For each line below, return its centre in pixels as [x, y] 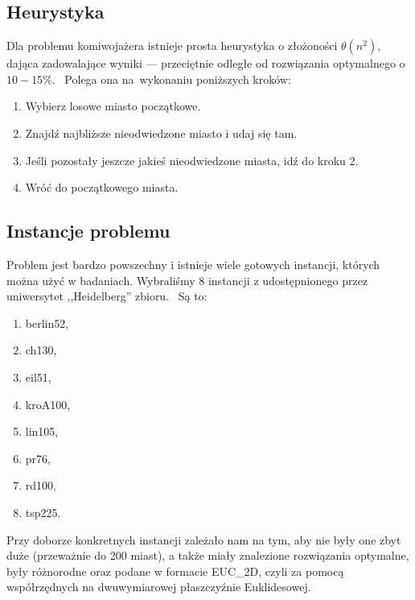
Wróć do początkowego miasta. [102, 187]
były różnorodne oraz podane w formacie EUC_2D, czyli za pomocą [175, 571]
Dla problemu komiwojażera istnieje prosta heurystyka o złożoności [172, 46]
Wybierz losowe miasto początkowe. [113, 106]
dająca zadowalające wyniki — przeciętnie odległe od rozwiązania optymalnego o [206, 63]
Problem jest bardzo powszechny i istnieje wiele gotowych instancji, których [193, 264]
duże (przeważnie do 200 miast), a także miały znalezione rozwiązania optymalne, [208, 555]
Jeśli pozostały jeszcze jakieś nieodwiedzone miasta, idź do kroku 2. [192, 160]
